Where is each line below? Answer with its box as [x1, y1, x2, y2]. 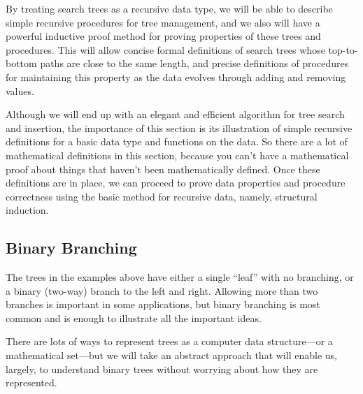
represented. [6, 375, 57, 390]
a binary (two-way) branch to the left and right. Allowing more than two [6, 283, 318, 298]
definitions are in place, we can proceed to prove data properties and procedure [6, 175, 346, 190]
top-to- [328, 42, 358, 57]
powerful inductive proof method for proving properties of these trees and [6, 29, 321, 43]
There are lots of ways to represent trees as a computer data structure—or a [6, 334, 333, 349]
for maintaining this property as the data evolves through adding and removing [6, 69, 346, 84]
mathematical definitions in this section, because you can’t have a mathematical [6, 147, 349, 162]
